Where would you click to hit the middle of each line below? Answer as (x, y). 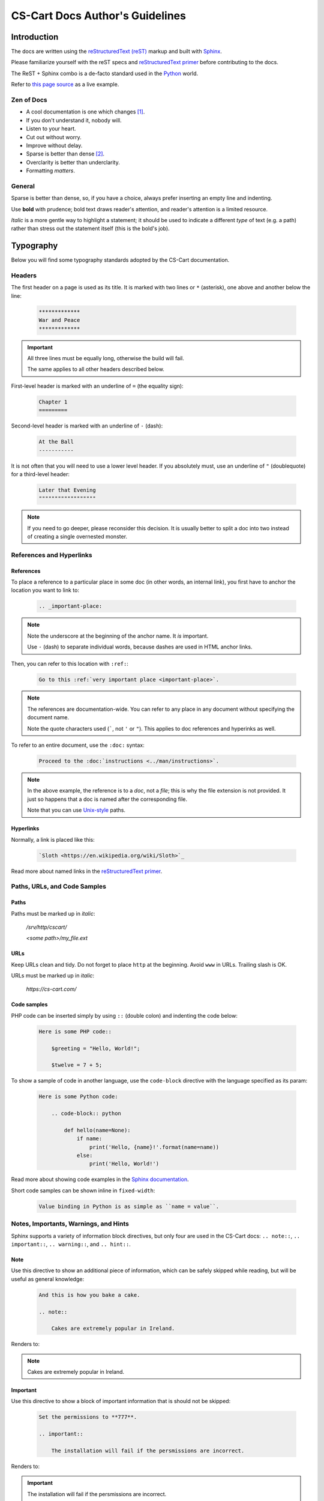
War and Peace (59, 320)
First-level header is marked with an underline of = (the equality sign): (97, 386)
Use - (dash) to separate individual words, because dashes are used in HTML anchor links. (140, 647)
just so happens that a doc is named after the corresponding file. (107, 799)
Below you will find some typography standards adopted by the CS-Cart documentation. (120, 260)
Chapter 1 (53, 402)
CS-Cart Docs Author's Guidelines (98, 16)
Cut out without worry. (54, 137)
